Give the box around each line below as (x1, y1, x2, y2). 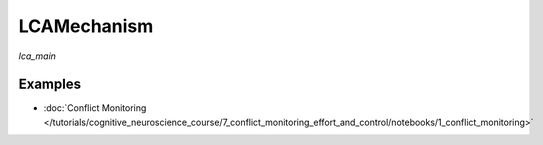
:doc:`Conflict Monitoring (43, 102, 147, 114)
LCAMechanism (18, 15, 154, 37)
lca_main (18, 50, 57, 62)
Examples (18, 76, 82, 93)
